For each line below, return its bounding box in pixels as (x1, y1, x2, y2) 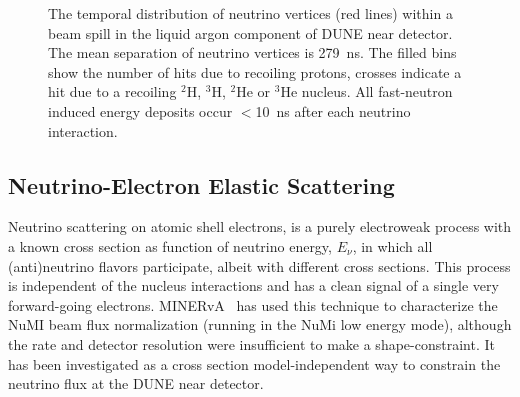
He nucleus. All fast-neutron (280, 81, 453, 102)
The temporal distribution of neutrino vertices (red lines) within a (48, 3, 453, 23)
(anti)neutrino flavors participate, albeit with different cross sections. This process (8, 255, 511, 276)
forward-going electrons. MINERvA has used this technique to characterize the (8, 294, 498, 315)
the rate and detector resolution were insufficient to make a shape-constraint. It (8, 333, 495, 354)
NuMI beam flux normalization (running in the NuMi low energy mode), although (8, 314, 512, 335)
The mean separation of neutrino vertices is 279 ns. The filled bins (48, 42, 457, 63)
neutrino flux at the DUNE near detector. (8, 373, 264, 394)
